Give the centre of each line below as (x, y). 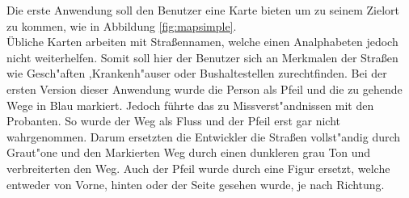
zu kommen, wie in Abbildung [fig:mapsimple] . (122, 25)
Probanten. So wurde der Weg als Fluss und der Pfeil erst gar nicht (173, 121)
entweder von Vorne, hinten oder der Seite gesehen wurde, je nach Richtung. (196, 184)
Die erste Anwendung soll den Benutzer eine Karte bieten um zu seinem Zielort (203, 10)
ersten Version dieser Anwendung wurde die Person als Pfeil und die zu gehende (204, 88)
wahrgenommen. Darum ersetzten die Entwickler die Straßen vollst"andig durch (204, 136)
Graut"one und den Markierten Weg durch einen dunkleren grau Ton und (189, 152)
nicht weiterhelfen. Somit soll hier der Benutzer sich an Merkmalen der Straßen (202, 57)
